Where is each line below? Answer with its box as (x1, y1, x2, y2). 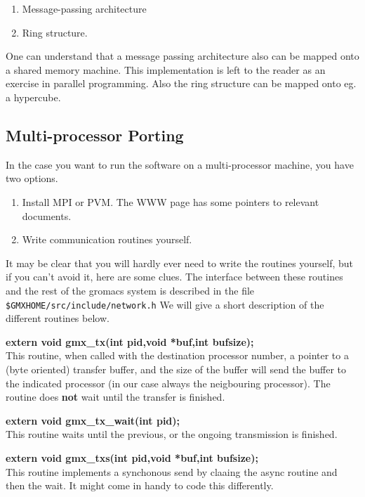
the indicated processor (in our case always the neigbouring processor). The (6, 375, 331, 390)
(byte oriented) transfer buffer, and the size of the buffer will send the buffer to (6, 362, 347, 377)
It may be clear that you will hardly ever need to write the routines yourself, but (6, 255, 354, 270)
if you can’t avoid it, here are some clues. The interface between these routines (6, 269, 343, 284)
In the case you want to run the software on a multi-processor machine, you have (6, 157, 354, 172)
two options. (6, 171, 58, 186)
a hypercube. (6, 89, 61, 104)
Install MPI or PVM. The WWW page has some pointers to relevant (22, 194, 319, 209)
